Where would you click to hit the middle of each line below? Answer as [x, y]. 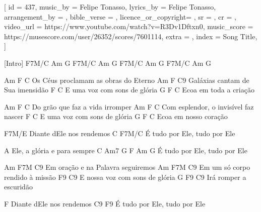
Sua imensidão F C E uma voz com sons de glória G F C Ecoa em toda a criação [129, 90]
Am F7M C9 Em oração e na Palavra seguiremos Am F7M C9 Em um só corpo [127, 167]
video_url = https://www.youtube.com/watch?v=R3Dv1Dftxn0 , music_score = [129, 26]
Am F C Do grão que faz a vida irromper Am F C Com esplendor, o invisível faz [129, 106]
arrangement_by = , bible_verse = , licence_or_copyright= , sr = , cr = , [120, 16]
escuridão [18, 187]
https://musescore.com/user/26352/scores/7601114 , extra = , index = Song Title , [131, 36]
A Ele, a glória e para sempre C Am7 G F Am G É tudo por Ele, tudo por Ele [126, 150]
